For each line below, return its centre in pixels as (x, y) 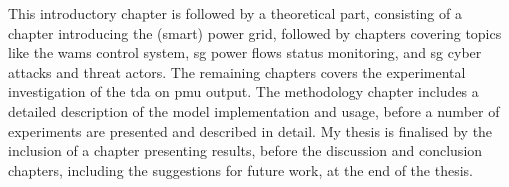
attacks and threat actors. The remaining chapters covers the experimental (237, 71)
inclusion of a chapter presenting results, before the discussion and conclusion (245, 150)
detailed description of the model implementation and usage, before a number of (254, 110)
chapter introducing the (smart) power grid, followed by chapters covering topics (255, 32)
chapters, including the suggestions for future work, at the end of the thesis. (240, 169)
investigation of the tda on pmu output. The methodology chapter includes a (243, 91)
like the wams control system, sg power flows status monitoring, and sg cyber (245, 52)
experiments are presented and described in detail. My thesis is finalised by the (250, 130)
